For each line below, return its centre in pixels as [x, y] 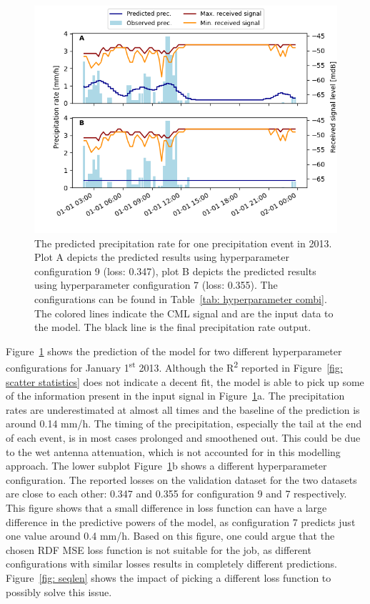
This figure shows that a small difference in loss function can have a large [166, 507]
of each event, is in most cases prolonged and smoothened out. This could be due [183, 437]
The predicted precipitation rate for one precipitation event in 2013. [183, 243]
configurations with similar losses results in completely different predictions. [171, 564]
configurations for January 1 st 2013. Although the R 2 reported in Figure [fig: [174, 366]
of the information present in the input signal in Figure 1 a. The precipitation [175, 396]
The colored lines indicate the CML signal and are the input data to [184, 313]
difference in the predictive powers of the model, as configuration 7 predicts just [181, 521]
